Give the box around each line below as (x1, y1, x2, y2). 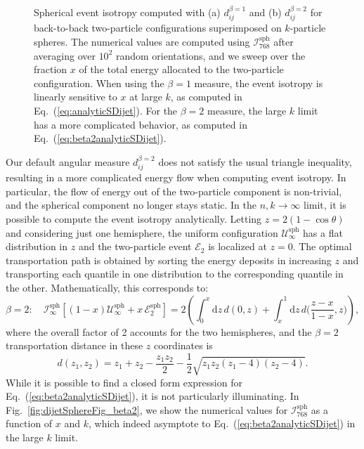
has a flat (303, 225, 343, 240)
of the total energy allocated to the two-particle (79, 62, 284, 77)
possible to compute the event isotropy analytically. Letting (6, 211, 262, 226)
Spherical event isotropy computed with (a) (34, 5, 221, 19)
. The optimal (292, 239, 352, 254)
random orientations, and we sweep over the (115, 48, 306, 63)
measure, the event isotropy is (194, 75, 323, 90)
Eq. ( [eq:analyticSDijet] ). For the (34, 103, 178, 117)
